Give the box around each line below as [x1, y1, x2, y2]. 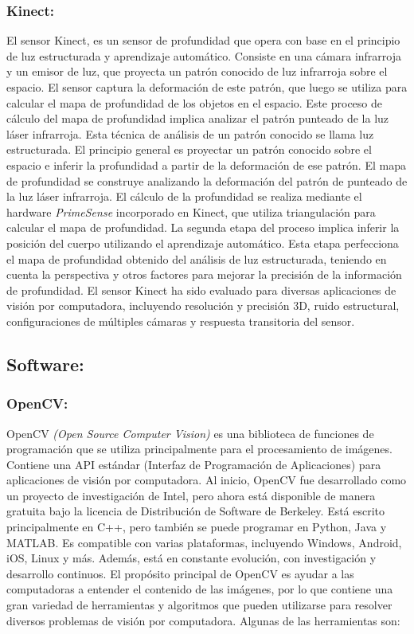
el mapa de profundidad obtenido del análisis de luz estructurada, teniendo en [6, 250, 387, 267]
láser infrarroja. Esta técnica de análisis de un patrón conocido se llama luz [6, 125, 374, 142]
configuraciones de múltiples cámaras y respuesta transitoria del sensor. [6, 312, 355, 329]
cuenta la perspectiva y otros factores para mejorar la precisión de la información [6, 266, 402, 283]
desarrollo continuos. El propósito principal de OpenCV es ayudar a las [6, 565, 354, 581]
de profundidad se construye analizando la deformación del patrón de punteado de [6, 172, 408, 189]
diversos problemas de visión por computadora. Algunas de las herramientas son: [6, 612, 400, 628]
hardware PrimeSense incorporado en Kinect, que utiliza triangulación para [6, 203, 376, 220]
